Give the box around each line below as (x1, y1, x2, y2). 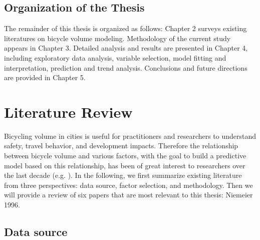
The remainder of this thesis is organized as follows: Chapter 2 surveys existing (4, 23, 247, 34)
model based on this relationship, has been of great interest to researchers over (4, 160, 245, 170)
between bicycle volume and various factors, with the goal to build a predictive (4, 150, 246, 161)
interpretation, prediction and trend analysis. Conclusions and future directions (4, 62, 247, 73)
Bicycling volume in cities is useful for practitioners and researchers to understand (4, 130, 256, 141)
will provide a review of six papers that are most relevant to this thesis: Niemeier (4, 189, 253, 200)
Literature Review (4, 101, 133, 122)
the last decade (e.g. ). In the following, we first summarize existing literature (4, 170, 242, 180)
